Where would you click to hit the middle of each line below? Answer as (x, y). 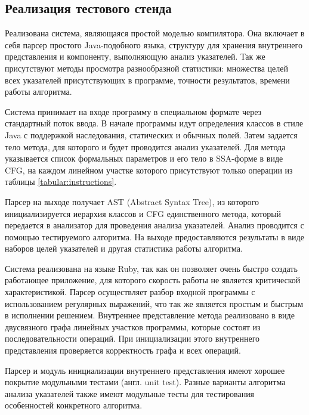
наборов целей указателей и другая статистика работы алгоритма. (124, 248)
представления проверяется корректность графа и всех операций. (123, 350)
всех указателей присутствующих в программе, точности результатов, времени (147, 80)
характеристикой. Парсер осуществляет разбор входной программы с (130, 292)
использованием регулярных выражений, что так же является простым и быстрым (154, 303)
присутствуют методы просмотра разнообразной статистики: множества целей (146, 68)
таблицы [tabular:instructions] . (61, 182)
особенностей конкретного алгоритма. (74, 405)
